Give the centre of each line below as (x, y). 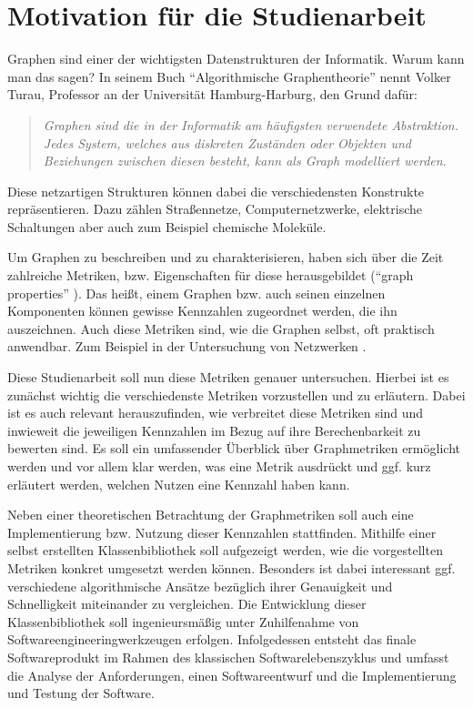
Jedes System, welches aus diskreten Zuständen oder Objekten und (227, 142)
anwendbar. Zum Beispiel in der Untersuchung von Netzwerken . (187, 346)
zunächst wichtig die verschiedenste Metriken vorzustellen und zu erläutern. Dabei (236, 394)
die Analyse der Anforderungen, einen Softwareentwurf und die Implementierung (232, 675)
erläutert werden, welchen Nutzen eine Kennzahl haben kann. (179, 484)
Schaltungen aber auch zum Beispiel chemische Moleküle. (167, 226)
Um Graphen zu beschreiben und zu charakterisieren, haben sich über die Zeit (226, 257)
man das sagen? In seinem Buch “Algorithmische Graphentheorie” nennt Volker (229, 76)
